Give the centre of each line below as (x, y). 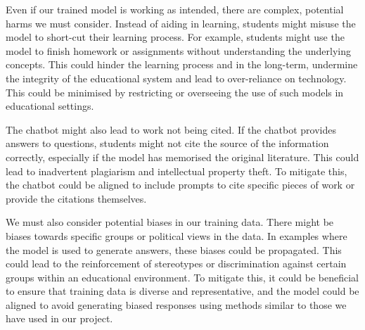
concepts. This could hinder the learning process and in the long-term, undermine (182, 64)
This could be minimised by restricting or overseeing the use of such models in (175, 92)
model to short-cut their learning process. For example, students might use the (175, 37)
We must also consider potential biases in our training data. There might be (170, 222)
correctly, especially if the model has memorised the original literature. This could (182, 157)
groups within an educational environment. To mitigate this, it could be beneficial (182, 277)
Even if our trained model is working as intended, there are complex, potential (175, 9)
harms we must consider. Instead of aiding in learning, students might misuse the (181, 23)
